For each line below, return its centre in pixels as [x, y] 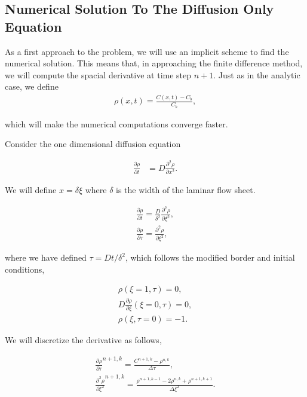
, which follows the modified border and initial [210, 257]
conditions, [25, 269]
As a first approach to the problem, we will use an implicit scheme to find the [147, 51]
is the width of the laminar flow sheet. [186, 189]
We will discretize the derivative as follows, [83, 340]
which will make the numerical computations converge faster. [116, 123]
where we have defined [46, 257]
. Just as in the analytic [257, 74]
